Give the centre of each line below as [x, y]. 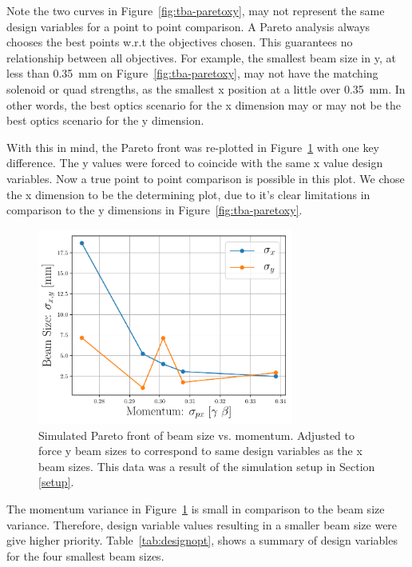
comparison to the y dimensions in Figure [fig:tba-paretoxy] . [154, 210]
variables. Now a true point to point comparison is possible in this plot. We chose [206, 178]
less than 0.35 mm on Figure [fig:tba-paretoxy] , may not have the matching [192, 73]
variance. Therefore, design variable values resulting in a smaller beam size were [202, 524]
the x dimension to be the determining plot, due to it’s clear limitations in [188, 194]
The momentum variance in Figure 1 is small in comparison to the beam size [196, 508]
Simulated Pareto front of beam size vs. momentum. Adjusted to [196, 435]
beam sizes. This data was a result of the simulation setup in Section [207, 466]
